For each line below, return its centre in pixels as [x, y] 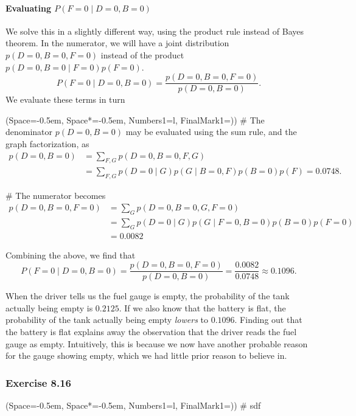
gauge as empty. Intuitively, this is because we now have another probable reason [157, 343]
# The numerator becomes [56, 196]
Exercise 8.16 [39, 382]
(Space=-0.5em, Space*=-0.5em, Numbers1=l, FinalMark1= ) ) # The [135, 120]
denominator [29, 132]
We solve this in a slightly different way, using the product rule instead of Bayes [155, 31]
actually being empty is [49, 307]
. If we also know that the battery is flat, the [202, 307]
